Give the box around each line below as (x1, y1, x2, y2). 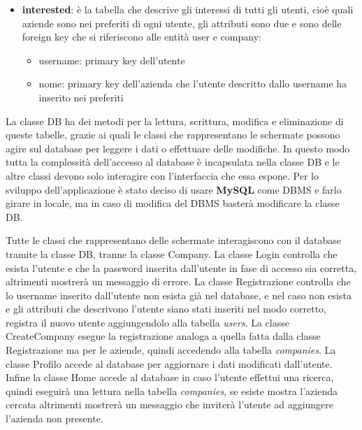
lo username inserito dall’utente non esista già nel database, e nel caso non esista (6, 287, 352, 302)
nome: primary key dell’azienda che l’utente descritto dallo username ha (38, 76, 347, 91)
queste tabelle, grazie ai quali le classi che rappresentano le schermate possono (6, 127, 340, 142)
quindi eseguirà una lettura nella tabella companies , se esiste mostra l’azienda (6, 383, 338, 398)
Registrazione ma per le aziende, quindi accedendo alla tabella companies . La (6, 343, 336, 357)
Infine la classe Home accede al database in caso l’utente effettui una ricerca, (6, 370, 334, 385)
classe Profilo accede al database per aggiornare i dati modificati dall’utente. (6, 356, 333, 371)
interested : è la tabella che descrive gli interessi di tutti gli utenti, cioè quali (22, 2, 354, 16)
